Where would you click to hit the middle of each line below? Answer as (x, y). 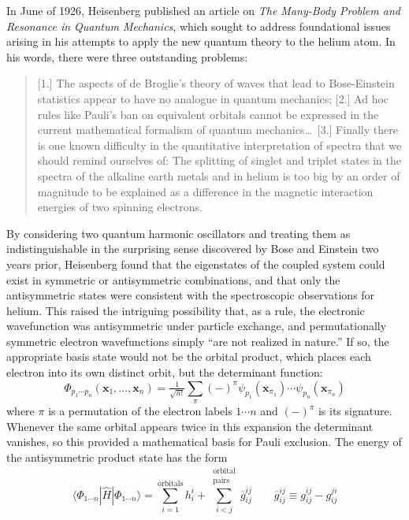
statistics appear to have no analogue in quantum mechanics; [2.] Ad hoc (213, 98)
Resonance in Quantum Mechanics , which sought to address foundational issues (199, 26)
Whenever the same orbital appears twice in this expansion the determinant (190, 426)
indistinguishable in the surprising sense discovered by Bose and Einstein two (193, 249)
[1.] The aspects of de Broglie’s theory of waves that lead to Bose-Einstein (216, 83)
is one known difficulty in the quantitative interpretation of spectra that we (219, 145)
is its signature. (355, 411)
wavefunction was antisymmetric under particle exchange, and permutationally (197, 326)
